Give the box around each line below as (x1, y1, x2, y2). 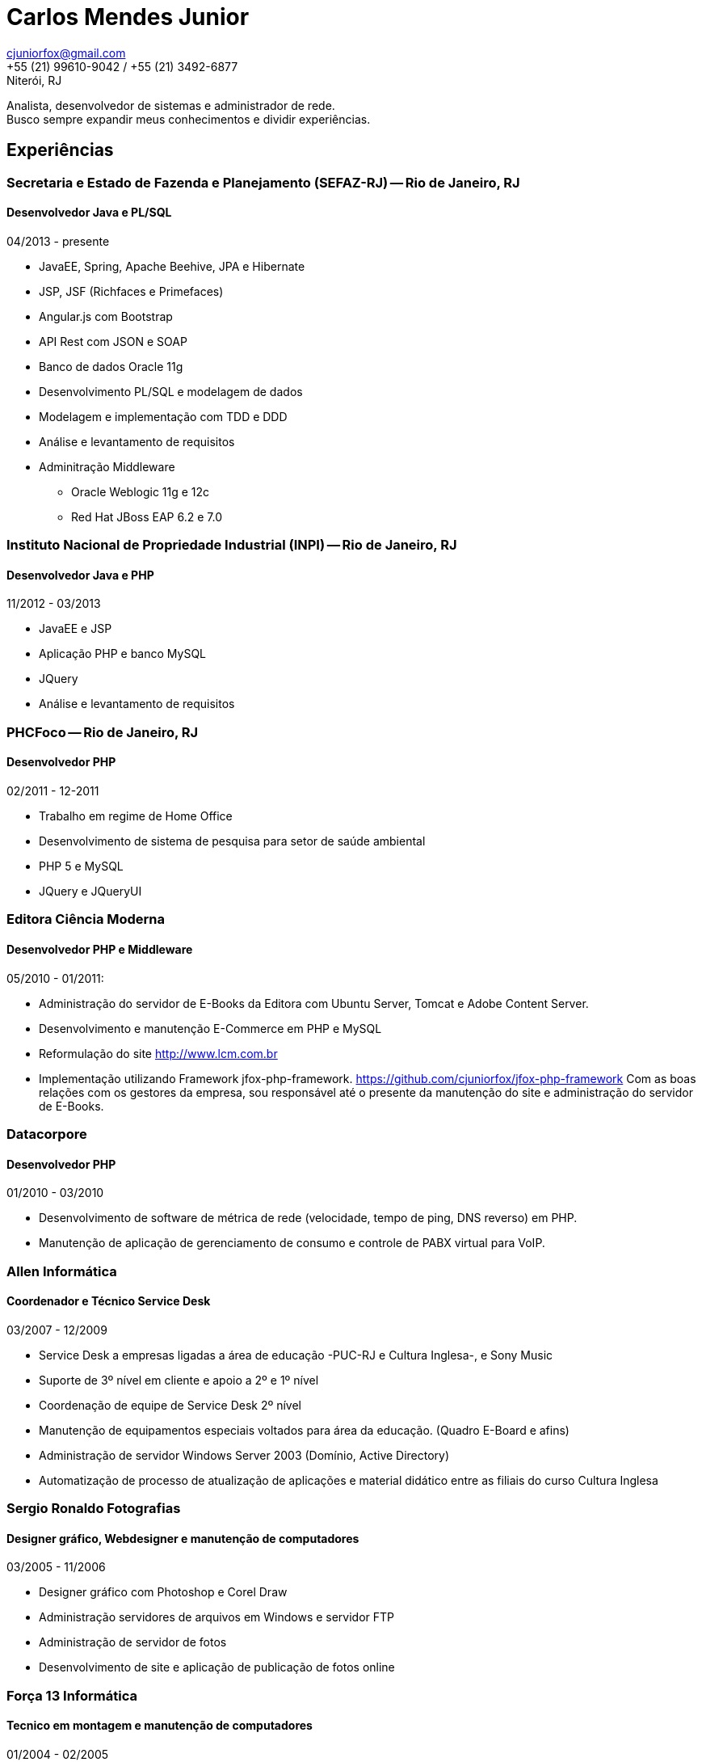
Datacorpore (6, 1125, 87, 1142)
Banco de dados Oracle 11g (39, 359, 183, 373)
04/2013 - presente (6, 234, 110, 248)
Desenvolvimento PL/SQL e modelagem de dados (39, 384, 303, 398)
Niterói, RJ (6, 73, 62, 87)
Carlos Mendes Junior (6, 3, 250, 31)
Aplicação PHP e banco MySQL (39, 647, 207, 661)
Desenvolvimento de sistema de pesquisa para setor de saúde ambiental (39, 834, 426, 848)
